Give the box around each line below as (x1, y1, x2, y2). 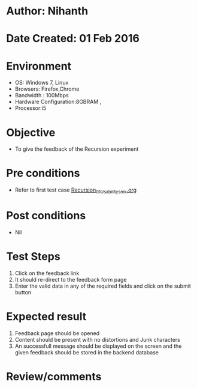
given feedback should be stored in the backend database (14, 348, 159, 356)
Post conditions (6, 209, 86, 223)
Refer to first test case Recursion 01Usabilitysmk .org (14, 186, 137, 195)
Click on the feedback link (14, 269, 80, 277)
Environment (6, 59, 72, 73)
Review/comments (6, 369, 102, 383)
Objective (6, 126, 56, 139)
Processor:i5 (14, 105, 47, 112)
